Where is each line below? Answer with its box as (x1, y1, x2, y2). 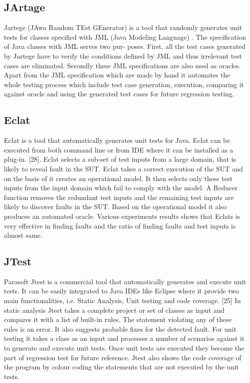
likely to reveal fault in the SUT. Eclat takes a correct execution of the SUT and (4, 163, 243, 173)
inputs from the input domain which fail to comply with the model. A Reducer (4, 183, 238, 193)
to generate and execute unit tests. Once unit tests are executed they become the (4, 343, 245, 353)
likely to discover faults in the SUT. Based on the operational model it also (4, 201, 227, 212)
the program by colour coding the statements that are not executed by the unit (4, 362, 239, 372)
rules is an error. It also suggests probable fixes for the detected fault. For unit (4, 323, 236, 334)
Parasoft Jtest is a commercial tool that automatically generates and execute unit (4, 276, 246, 286)
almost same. (4, 230, 43, 240)
